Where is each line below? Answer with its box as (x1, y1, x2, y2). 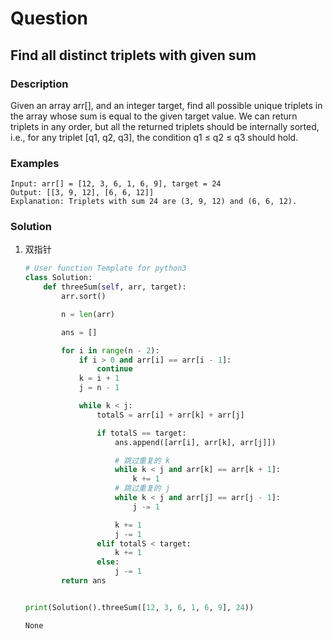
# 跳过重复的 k (114, 455, 171, 466)
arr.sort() (61, 292, 107, 302)
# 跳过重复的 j (114, 483, 171, 494)
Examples (10, 156, 60, 170)
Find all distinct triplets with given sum (10, 47, 257, 64)
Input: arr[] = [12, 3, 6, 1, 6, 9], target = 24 (10, 179, 222, 189)
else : (96, 557, 120, 567)
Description (10, 77, 69, 91)
